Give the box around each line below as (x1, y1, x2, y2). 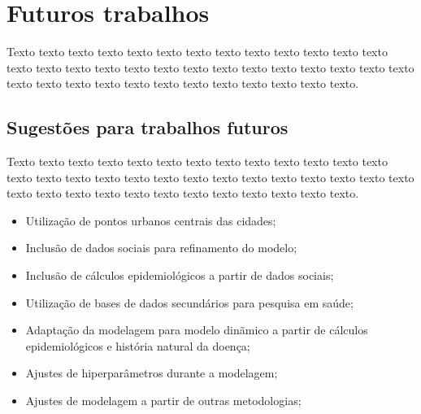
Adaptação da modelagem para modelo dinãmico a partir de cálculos (25, 321, 368, 338)
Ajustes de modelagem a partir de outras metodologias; (25, 392, 302, 409)
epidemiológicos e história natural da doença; (25, 337, 250, 354)
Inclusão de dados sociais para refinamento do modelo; (25, 239, 297, 256)
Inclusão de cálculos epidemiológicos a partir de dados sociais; (25, 267, 334, 284)
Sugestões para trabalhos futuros (7, 115, 289, 140)
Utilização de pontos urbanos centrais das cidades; (25, 211, 276, 229)
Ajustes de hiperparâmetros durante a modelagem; (25, 364, 278, 381)
